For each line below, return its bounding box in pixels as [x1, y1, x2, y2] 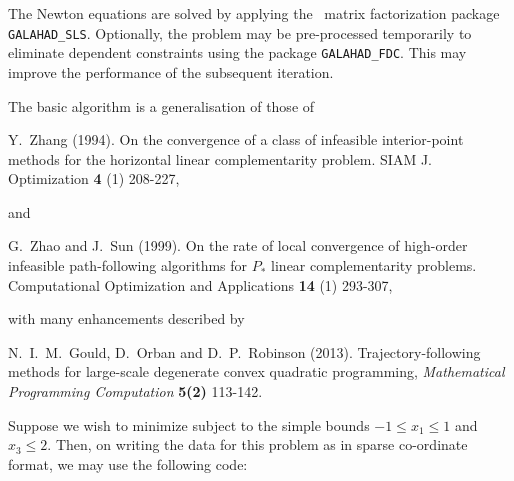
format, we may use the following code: [8, 453, 248, 474]
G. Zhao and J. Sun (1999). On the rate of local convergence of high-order [8, 235, 468, 256]
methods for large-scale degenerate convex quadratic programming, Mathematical [8, 361, 505, 382]
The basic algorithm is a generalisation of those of [8, 95, 315, 116]
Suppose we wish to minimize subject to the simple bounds [8, 414, 370, 435]
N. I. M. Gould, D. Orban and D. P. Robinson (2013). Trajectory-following [8, 341, 481, 362]
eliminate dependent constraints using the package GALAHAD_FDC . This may [8, 42, 467, 63]
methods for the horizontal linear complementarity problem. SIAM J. [8, 148, 432, 169]
